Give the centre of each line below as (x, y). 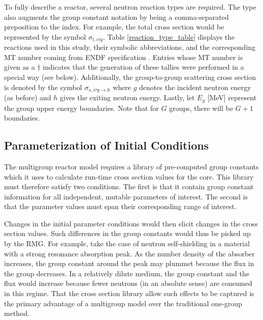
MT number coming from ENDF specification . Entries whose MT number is (124, 57)
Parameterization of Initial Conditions (107, 145)
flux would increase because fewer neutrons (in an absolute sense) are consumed (128, 283)
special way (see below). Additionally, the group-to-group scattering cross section (130, 77)
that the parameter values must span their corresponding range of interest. (120, 206)
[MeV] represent (232, 97)
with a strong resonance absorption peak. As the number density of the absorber (129, 253)
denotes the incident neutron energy (195, 87)
